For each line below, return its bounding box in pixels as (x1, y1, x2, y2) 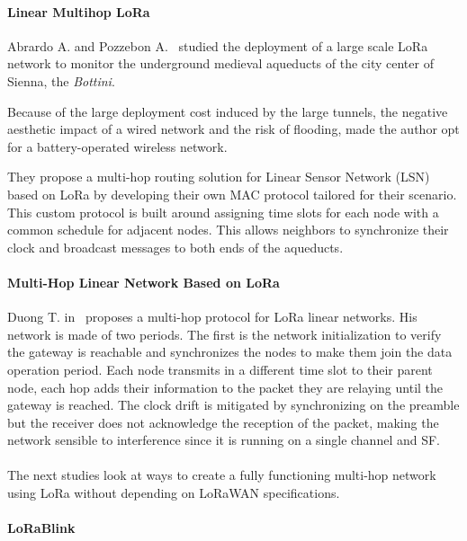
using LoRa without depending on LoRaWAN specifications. (7, 483, 340, 502)
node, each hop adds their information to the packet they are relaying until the (7, 377, 444, 396)
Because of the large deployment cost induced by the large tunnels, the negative (7, 102, 448, 120)
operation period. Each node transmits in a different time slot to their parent (7, 359, 433, 378)
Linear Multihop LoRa (7, 2, 150, 21)
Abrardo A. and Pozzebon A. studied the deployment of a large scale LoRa (7, 36, 428, 55)
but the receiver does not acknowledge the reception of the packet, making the (7, 412, 439, 431)
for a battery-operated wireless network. (7, 137, 228, 155)
